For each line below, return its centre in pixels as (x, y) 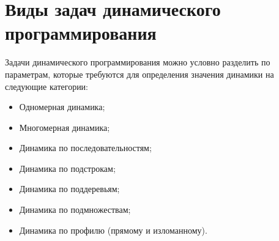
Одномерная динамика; (62, 107)
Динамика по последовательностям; (85, 148)
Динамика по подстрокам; (67, 168)
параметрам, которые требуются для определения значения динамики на (139, 74)
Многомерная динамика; (65, 127)
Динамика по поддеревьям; (69, 189)
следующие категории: (47, 86)
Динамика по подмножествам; (75, 209)
